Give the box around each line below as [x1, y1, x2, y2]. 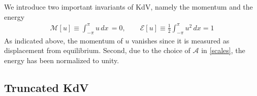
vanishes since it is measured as [132, 35, 230, 45]
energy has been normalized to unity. [4, 55, 119, 65]
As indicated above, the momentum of [4, 35, 123, 45]
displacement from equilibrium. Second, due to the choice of [4, 45, 190, 56]
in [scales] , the [201, 45, 245, 56]
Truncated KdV [4, 79, 89, 95]
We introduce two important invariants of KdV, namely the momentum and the [4, 2, 253, 12]
